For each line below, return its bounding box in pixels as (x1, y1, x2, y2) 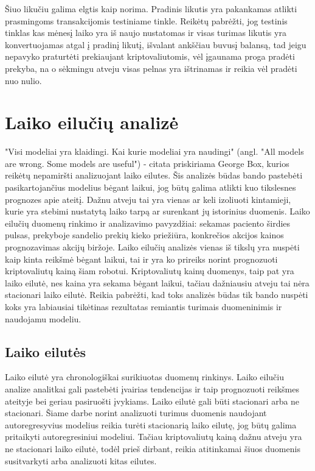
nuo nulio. (5, 74, 42, 87)
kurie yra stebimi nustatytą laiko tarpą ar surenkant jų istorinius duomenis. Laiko (5, 205, 310, 218)
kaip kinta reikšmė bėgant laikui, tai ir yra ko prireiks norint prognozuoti (5, 252, 278, 265)
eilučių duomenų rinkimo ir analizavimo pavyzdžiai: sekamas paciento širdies (5, 216, 291, 229)
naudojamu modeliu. (5, 312, 81, 325)
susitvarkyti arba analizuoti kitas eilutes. (5, 454, 157, 467)
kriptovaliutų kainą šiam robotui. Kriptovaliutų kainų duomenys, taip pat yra (5, 264, 294, 277)
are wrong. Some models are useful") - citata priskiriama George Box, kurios (5, 157, 289, 169)
